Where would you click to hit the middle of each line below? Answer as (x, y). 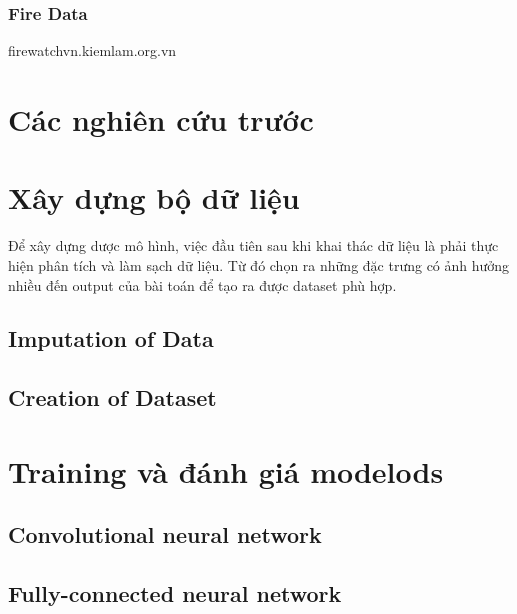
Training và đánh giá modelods (226, 470)
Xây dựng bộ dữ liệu (154, 197)
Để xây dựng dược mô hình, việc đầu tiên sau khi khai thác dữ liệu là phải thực (253, 245)
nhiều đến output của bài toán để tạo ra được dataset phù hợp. (202, 284)
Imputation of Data (111, 338)
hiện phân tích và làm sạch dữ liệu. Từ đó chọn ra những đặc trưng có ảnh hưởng (259, 264)
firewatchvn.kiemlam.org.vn (92, 50)
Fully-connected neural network (175, 593)
